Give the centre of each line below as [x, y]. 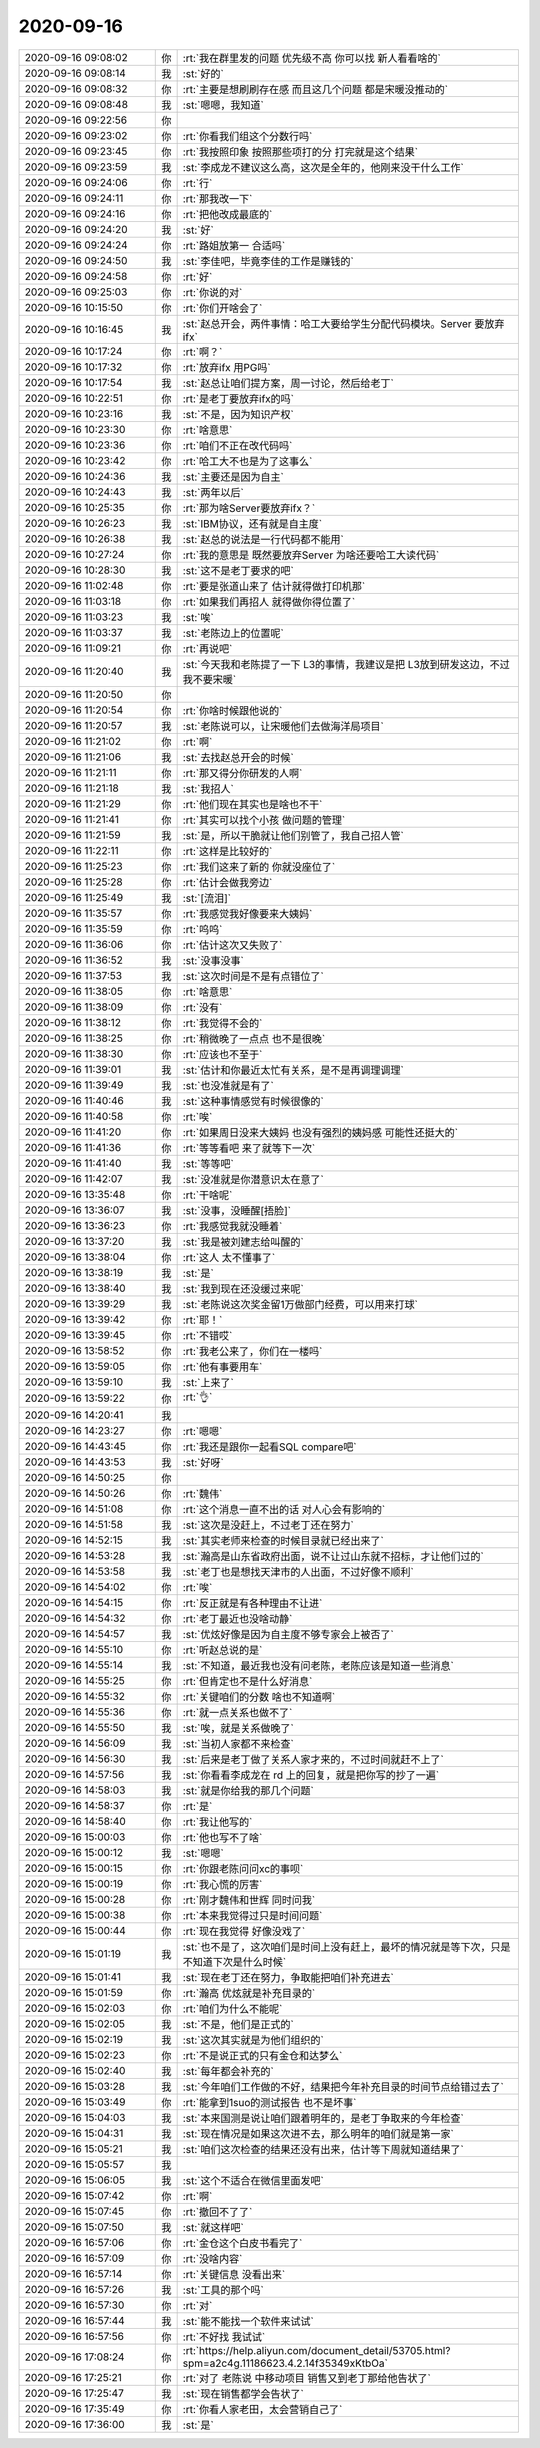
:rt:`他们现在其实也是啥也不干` [252, 804]
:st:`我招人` [208, 788]
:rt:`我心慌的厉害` [222, 1884]
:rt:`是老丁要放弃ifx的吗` [238, 398]
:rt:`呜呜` [202, 929]
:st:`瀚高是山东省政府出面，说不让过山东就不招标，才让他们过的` [333, 1556]
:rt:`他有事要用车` [222, 1367]
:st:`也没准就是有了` [228, 1085]
